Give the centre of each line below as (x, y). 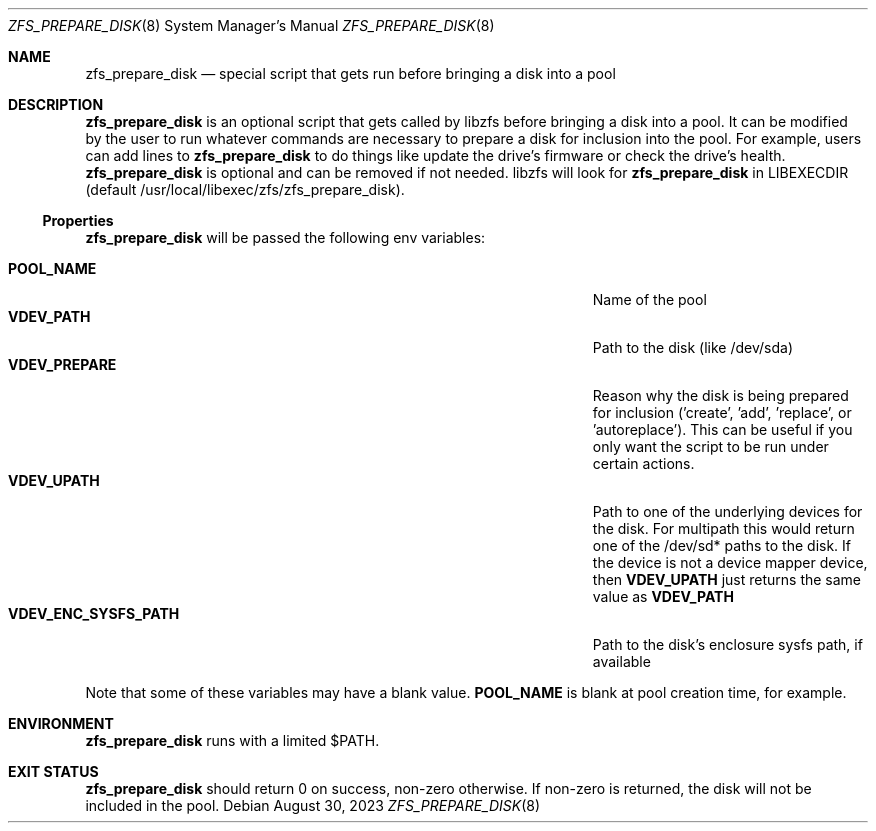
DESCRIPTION (56, 104)
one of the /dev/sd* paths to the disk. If (722, 545)
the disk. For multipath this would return (723, 528)
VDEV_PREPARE (62, 364)
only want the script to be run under (710, 446)
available (621, 661)
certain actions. (643, 463)
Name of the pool (649, 299)
